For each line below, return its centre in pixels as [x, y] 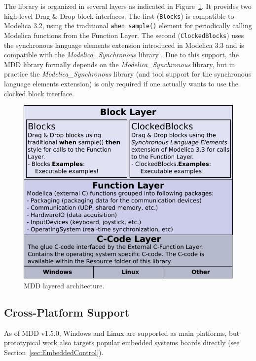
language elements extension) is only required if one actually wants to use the [121, 83]
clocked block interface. [39, 93]
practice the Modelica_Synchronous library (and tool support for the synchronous [128, 74]
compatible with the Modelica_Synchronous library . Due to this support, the [121, 55]
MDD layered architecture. [64, 285]
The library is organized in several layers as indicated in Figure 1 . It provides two [128, 6]
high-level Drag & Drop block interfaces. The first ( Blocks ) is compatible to [119, 16]
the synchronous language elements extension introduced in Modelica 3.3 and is [124, 45]
